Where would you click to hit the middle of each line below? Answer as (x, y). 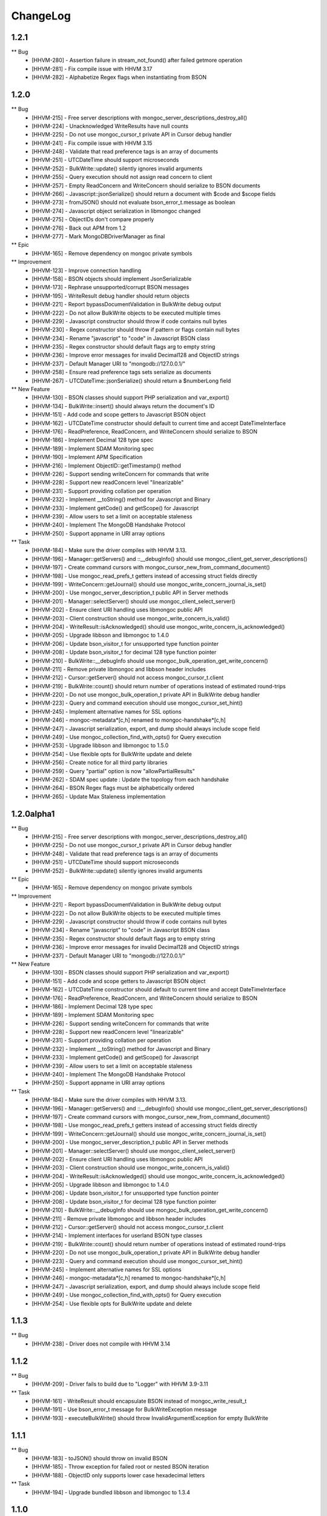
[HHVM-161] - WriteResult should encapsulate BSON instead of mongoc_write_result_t (139, 1401)
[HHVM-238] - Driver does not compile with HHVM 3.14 (101, 1344)
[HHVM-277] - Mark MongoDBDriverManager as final (98, 236)
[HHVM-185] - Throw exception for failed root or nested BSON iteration (120, 1467)
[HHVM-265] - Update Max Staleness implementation (99, 796)
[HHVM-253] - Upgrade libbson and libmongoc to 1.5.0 (100, 745)
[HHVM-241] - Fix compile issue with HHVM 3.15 (92, 143)
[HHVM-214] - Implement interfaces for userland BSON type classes (117, 1236)
